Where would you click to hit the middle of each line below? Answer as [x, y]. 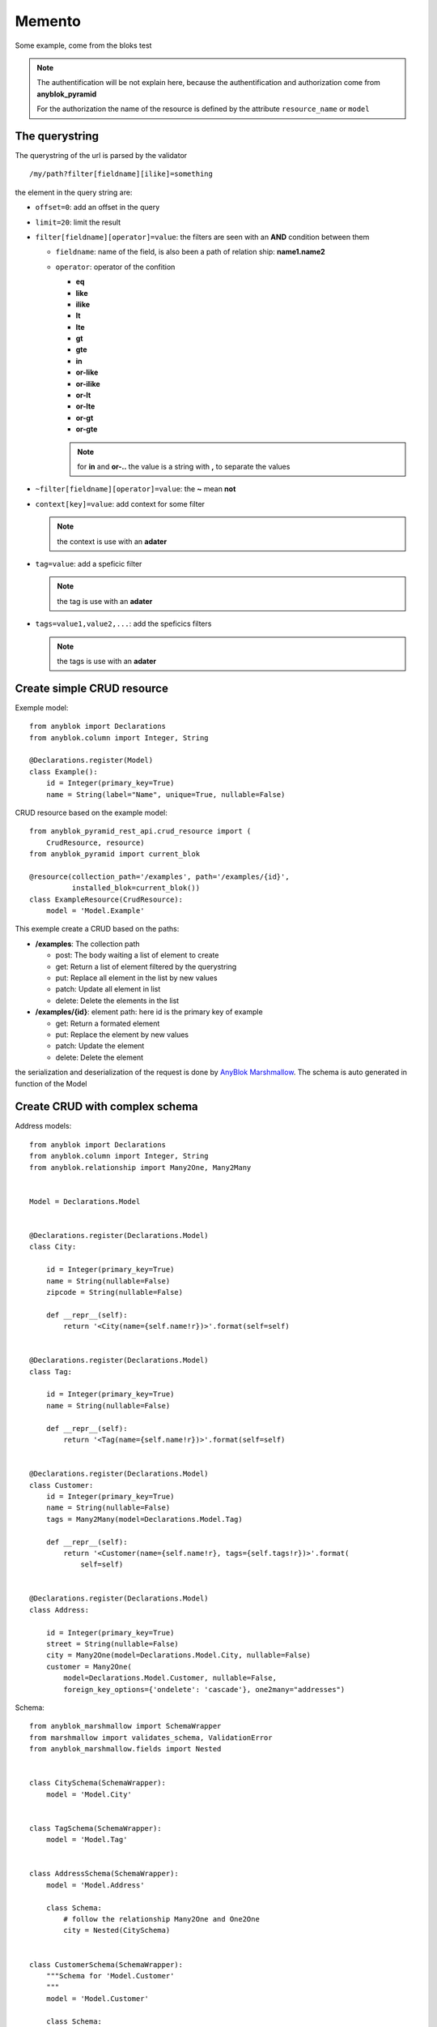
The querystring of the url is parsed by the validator [101, 156]
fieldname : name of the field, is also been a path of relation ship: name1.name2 [190, 252]
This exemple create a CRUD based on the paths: [97, 929]
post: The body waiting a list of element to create [137, 955]
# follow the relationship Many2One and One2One [162, 1919]
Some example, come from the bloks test [83, 45]
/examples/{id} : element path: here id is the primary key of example [149, 1012]
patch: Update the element [100, 1046]
